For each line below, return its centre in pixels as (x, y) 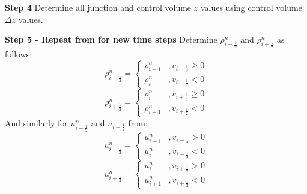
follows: (19, 54)
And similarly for (36, 122)
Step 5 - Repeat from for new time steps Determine (111, 39)
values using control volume (251, 7)
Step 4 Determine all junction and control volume (98, 7)
